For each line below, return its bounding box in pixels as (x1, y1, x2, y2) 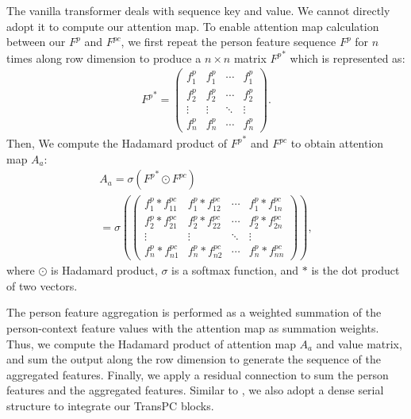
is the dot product (311, 262, 400, 279)
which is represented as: (290, 49, 405, 66)
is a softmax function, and (171, 262, 299, 279)
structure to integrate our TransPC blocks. (6, 398, 214, 413)
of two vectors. (6, 277, 78, 294)
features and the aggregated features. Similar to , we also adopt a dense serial (6, 382, 384, 398)
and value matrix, (316, 335, 402, 352)
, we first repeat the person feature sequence (121, 33, 336, 50)
